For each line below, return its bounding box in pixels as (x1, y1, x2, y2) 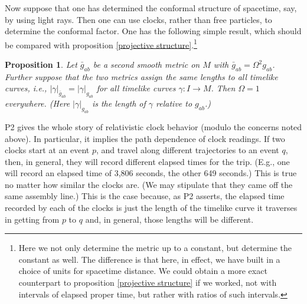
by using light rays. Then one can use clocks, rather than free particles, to (5, 13, 272, 25)
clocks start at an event (5, 144, 90, 156)
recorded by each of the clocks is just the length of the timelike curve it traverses (5, 201, 298, 214)
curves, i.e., (5, 82, 47, 94)
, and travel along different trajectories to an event (96, 144, 279, 156)
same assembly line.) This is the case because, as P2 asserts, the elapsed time (5, 190, 285, 202)
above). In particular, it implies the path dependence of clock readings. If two (5, 132, 285, 144)
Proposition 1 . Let (5, 58, 77, 71)
